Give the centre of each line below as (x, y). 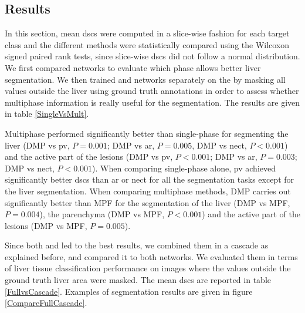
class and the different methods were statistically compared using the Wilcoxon (147, 44)
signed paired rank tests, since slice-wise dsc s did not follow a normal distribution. (152, 56)
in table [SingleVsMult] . (47, 114)
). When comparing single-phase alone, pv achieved (184, 168)
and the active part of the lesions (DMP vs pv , (89, 156)
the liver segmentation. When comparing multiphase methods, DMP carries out (148, 191)
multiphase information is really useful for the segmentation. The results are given (152, 102)
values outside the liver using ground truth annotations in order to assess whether (152, 91)
